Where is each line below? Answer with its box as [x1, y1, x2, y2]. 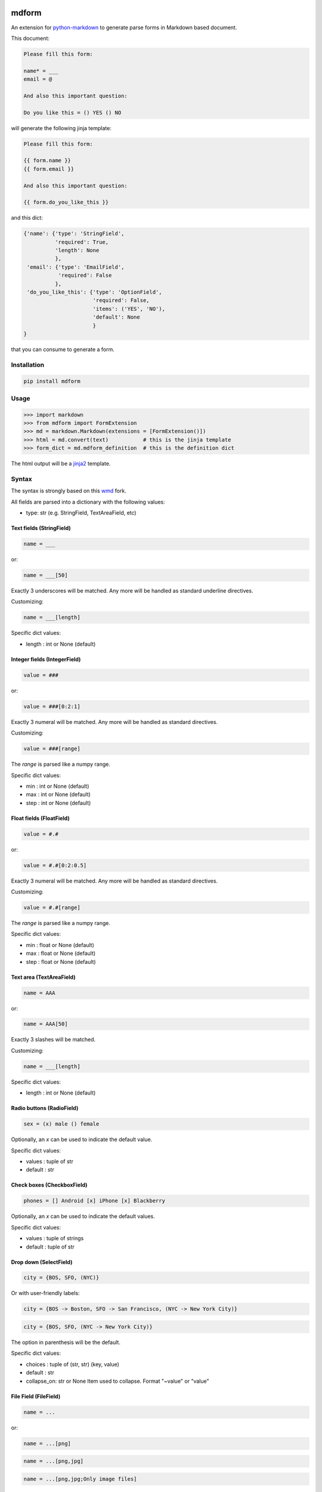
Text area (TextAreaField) [11, 973, 76, 981]
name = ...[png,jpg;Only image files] [23, 1475, 137, 1482]
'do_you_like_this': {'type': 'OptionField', [27, 289, 162, 295]
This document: [11, 35, 50, 42]
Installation [11, 360, 45, 369]
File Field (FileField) [11, 1392, 61, 1399]
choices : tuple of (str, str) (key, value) [26, 1361, 119, 1368]
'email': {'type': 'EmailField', [27, 263, 125, 270]
